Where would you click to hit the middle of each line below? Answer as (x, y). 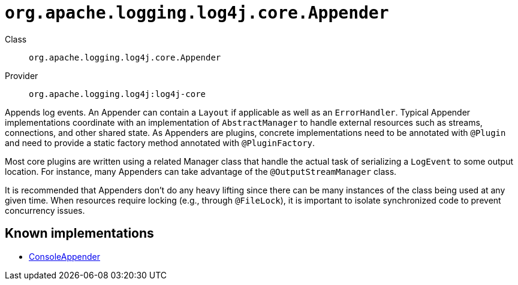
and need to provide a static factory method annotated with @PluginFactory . (160, 142)
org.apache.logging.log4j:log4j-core (118, 94)
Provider (22, 75)
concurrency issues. (45, 210)
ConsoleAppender (64, 256)
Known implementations (79, 234)
